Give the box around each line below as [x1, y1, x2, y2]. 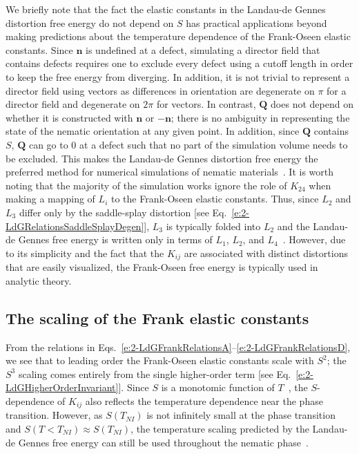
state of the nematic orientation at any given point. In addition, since [6, 124, 300, 138]
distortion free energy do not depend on [6, 15, 174, 30]
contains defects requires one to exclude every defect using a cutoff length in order [6, 56, 353, 70]
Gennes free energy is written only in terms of [18, 232, 213, 247]
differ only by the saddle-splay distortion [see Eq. [19, 205, 227, 219]
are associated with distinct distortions [184, 245, 348, 260]
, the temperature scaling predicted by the [130, 421, 309, 435]
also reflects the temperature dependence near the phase [85, 393, 323, 408]
